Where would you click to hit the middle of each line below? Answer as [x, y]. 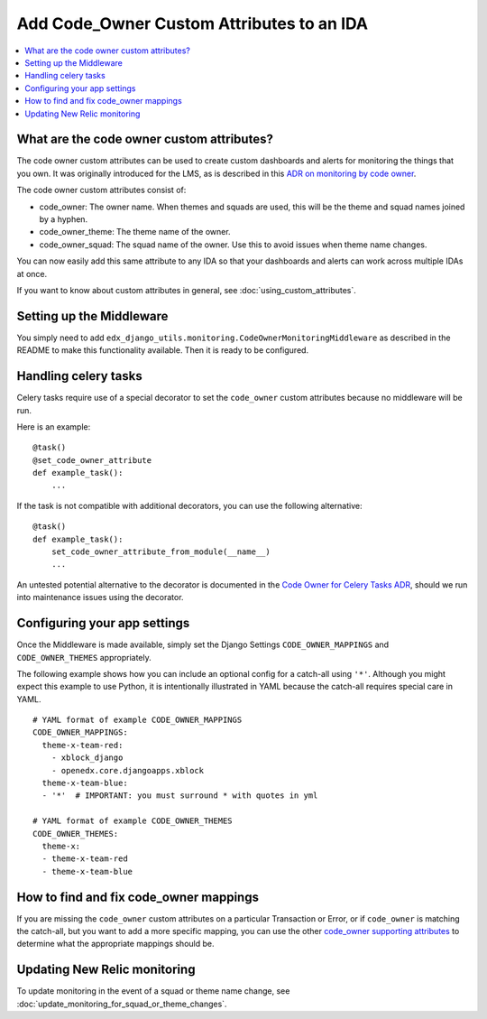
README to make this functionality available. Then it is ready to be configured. [163, 350]
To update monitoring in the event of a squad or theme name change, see [153, 991]
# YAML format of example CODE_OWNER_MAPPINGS [138, 720]
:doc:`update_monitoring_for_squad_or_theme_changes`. [122, 1004]
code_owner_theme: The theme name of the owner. [135, 232]
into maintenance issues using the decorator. [100, 598]
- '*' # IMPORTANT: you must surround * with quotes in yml [180, 796]
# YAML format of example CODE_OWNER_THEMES [133, 821]
